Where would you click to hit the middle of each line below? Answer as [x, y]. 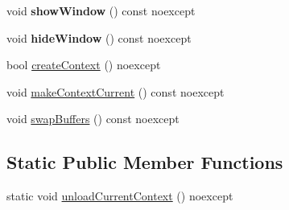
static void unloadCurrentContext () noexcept [120, 196]
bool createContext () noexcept [84, 65]
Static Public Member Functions [145, 162]
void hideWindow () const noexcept [99, 37]
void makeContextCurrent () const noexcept [116, 91]
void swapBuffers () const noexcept [93, 119]
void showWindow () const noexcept [101, 10]
